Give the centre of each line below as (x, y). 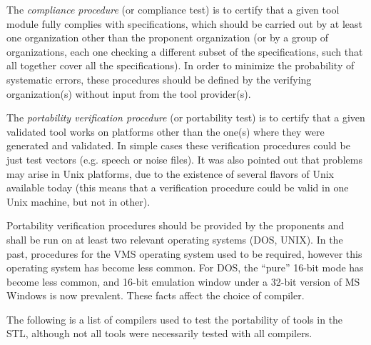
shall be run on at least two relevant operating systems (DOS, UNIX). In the (175, 239)
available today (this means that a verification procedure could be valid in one (178, 187)
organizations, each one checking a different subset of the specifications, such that (185, 51)
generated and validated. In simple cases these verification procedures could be (178, 145)
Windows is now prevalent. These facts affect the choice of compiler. (156, 295)
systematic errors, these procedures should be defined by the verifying (159, 79)
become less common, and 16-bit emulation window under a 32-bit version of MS (183, 281)
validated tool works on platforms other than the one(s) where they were (166, 131)
